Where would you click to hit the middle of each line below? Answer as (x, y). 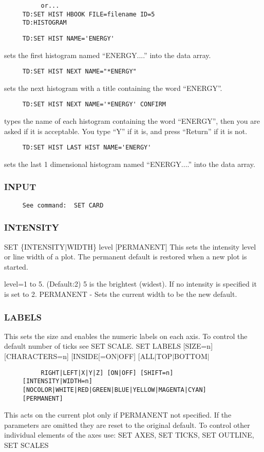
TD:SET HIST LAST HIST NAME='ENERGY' (87, 148)
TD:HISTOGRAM (44, 23)
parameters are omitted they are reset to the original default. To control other (127, 425)
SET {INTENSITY (35, 246)
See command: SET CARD (63, 205)
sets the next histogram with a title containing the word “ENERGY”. (113, 88)
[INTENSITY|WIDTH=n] (57, 381)
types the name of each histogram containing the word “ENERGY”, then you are (132, 121)
